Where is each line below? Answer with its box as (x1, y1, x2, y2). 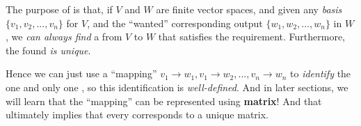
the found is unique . (6, 42, 91, 57)
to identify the (290, 66, 351, 81)
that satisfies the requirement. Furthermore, (158, 29, 345, 44)
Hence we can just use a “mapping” (6, 66, 157, 81)
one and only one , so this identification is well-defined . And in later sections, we (6, 79, 348, 94)
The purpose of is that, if (6, 2, 113, 16)
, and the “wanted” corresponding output (87, 15, 263, 30)
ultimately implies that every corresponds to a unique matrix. (6, 107, 269, 122)
